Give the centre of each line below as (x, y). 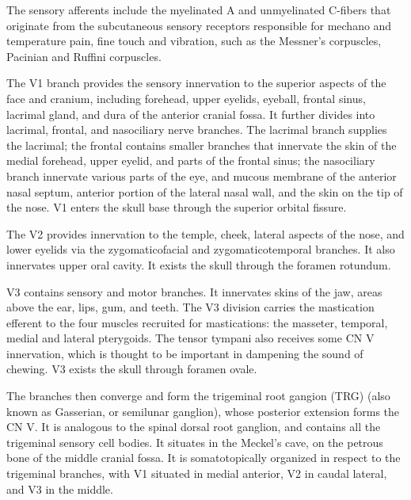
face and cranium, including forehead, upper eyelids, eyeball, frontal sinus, (186, 98)
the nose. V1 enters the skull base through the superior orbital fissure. (177, 207)
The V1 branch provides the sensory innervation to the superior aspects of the (196, 83)
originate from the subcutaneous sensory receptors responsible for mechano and (199, 25)
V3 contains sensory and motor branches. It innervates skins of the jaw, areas (194, 291)
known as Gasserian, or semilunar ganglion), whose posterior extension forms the (203, 411)
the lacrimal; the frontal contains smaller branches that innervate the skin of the (202, 145)
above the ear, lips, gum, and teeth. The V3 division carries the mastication (190, 307)
